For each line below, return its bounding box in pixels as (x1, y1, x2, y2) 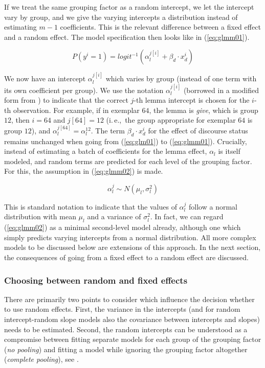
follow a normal (189, 201, 237, 212)
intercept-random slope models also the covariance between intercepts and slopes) (4, 314, 260, 324)
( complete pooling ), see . (4, 354, 79, 364)
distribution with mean (4, 211, 76, 222)
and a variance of (87, 211, 141, 222)
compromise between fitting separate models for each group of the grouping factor (4, 334, 261, 344)
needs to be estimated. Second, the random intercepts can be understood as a (4, 324, 248, 334)
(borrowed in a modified (183, 84, 259, 95)
